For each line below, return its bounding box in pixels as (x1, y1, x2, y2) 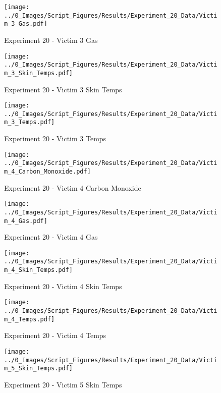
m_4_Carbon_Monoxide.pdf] (4, 168, 91, 175)
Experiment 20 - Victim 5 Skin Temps (4, 379, 122, 389)
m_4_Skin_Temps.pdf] (4, 266, 73, 274)
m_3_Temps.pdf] (4, 119, 55, 126)
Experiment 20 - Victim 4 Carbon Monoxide (4, 182, 141, 193)
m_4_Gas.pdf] (4, 217, 47, 224)
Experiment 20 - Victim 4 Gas (4, 232, 98, 242)
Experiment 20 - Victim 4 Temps (4, 330, 106, 341)
